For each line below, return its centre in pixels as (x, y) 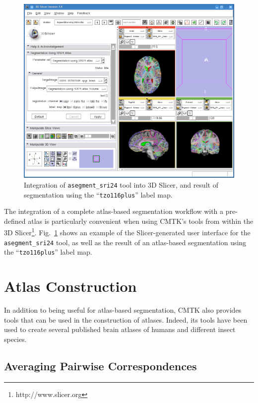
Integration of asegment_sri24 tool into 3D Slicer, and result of (121, 184)
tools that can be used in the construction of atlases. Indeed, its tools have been (126, 319)
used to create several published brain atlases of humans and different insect (120, 329)
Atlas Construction (70, 286)
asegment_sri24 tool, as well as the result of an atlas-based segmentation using (125, 242)
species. (15, 339)
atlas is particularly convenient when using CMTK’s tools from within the (141, 221)
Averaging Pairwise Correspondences (100, 366)
